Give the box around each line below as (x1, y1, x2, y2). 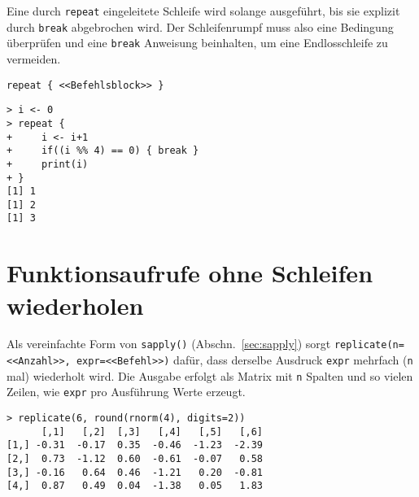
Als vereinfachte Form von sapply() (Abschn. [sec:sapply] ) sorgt (7, 335, 331, 352)
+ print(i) (7, 158, 89, 170)
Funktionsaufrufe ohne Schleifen (7, 256, 373, 290)
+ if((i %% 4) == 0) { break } (7, 145, 199, 157)
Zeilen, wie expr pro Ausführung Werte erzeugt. (7, 383, 246, 400)
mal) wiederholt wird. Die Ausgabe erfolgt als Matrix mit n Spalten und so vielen (7, 367, 413, 384)
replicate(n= (334, 339, 404, 351)
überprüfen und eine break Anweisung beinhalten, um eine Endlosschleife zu (7, 34, 388, 51)
